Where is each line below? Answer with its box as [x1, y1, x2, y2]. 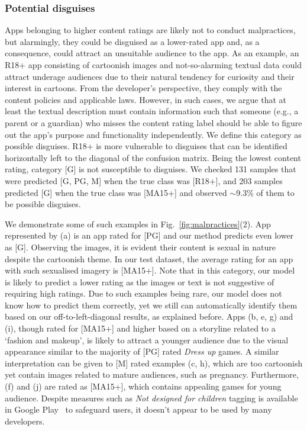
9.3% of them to [236, 186, 295, 198]
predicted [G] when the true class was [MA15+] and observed [5, 186, 227, 198]
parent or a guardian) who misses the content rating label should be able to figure [5, 116, 302, 128]
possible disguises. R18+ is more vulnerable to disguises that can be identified [5, 140, 287, 152]
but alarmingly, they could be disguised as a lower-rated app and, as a [5, 35, 260, 47]
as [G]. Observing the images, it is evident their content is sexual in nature [5, 240, 276, 253]
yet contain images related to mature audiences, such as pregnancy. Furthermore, [5, 368, 299, 381]
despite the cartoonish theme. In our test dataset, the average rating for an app [5, 252, 293, 265]
